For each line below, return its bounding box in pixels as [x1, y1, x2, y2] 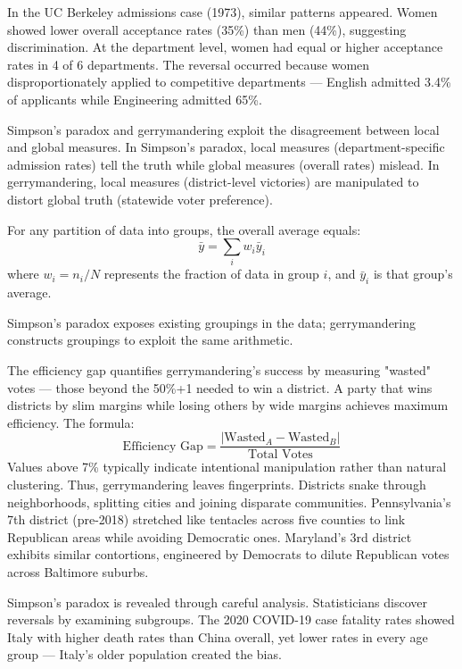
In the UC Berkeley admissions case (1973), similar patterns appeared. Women [7, 3, 438, 21]
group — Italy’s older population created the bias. [7, 645, 282, 664]
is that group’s [373, 264, 453, 283]
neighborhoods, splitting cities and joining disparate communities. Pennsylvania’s [7, 492, 451, 511]
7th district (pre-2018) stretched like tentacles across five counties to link [7, 510, 406, 529]
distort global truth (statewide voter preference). [7, 189, 273, 208]
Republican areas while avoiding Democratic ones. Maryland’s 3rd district [7, 527, 412, 546]
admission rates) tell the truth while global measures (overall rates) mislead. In [7, 155, 440, 173]
